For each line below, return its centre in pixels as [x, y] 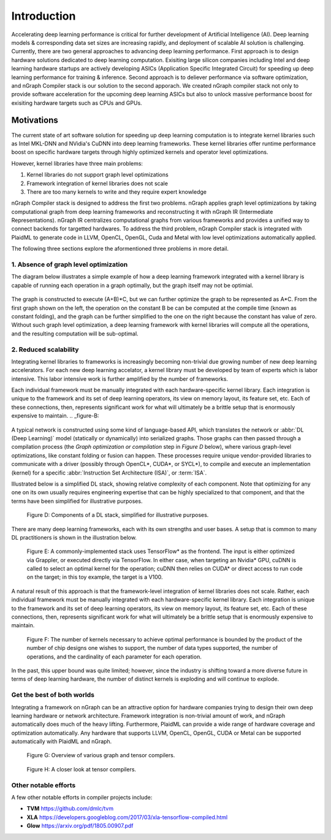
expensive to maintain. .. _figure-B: [55, 416]
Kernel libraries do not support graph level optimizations [97, 175]
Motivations [35, 120]
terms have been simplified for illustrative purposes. [77, 501]
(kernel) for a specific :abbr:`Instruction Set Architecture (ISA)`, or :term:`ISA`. [109, 473]
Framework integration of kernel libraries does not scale [97, 183]
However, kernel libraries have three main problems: [77, 163]
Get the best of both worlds [53, 695]
